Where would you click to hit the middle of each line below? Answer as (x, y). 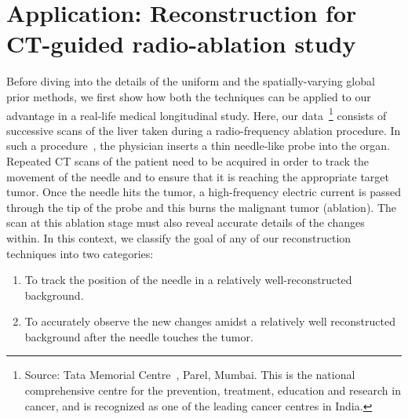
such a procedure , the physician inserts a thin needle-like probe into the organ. (198, 146)
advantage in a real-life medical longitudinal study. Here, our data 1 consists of (197, 114)
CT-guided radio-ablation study (181, 44)
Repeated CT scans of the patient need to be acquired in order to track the (188, 160)
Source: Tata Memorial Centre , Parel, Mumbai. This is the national (190, 375)
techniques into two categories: (80, 253)
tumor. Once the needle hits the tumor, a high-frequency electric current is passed (204, 192)
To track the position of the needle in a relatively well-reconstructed (188, 280)
